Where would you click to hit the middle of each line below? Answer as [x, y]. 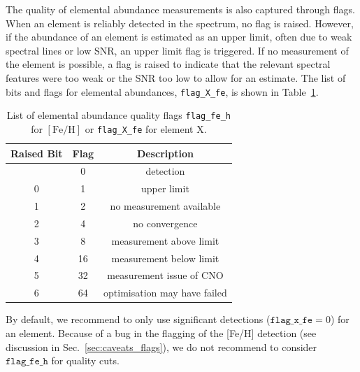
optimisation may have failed [165, 293]
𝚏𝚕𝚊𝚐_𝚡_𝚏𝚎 [291, 321]
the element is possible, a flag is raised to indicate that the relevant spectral [168, 64]
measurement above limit [165, 240]
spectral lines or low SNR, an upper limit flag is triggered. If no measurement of [177, 50]
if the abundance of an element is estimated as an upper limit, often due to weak [179, 37]
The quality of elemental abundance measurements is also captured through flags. [180, 9]
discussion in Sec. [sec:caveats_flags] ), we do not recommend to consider [161, 346]
